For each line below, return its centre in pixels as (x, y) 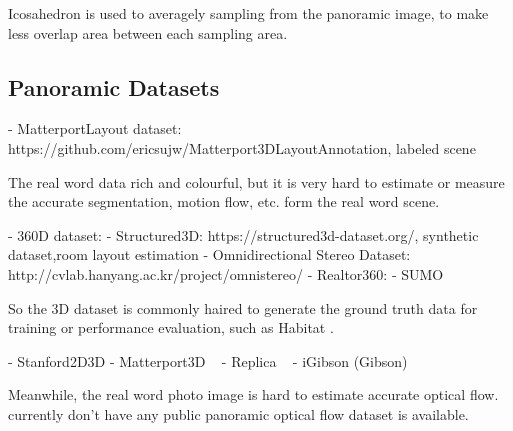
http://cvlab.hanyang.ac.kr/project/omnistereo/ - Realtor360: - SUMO (226, 273)
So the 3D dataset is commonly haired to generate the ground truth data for (243, 307)
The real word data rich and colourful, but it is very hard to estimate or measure (256, 181)
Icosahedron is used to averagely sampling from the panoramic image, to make (248, 13)
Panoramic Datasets (114, 86)
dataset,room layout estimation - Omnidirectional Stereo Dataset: (209, 254)
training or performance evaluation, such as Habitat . (171, 327)
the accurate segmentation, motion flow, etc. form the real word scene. (224, 201)
